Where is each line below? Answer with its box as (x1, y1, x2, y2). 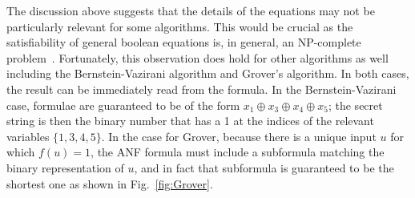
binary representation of (6, 159, 124, 176)
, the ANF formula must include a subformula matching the (91, 143, 385, 160)
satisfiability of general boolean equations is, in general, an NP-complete (6, 34, 361, 51)
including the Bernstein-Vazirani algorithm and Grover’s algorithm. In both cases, (6, 65, 409, 82)
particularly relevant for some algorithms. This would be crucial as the (6, 18, 353, 34)
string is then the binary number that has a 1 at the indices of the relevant (6, 112, 374, 129)
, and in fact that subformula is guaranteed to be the (134, 159, 394, 176)
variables (6, 127, 50, 144)
